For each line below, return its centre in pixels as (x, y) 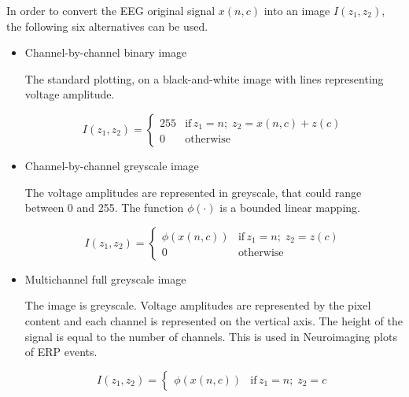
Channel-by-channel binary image (106, 52)
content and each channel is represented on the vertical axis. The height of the (214, 320)
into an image (297, 10)
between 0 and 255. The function (104, 208)
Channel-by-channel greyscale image (112, 165)
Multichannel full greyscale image (105, 278)
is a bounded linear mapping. (290, 208)
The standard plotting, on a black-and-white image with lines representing (204, 78)
